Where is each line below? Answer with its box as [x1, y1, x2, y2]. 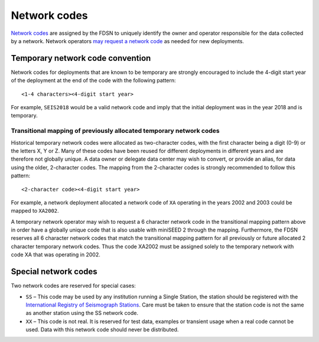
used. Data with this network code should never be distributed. [25, 326, 179, 333]
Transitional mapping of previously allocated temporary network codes [11, 127, 220, 135]
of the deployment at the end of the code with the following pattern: [11, 77, 177, 84]
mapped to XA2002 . [11, 207, 59, 214]
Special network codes [11, 266, 97, 277]
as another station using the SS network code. [25, 310, 139, 317]
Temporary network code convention [11, 53, 151, 63]
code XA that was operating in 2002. [11, 251, 100, 258]
